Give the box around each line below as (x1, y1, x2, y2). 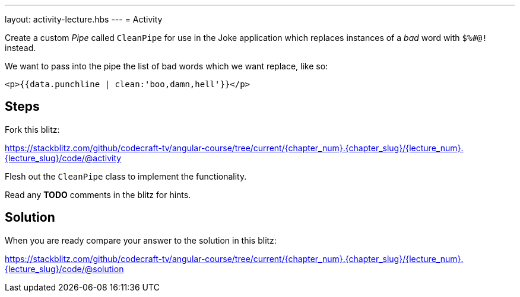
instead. (5, 43, 36, 53)
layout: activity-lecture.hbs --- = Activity (5, 14, 163, 24)
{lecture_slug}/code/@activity (5, 152, 122, 163)
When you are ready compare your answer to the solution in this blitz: (5, 235, 277, 245)
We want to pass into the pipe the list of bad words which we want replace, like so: (5, 61, 328, 71)
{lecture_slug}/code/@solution (5, 263, 124, 274)
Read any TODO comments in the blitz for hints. (5, 189, 191, 200)
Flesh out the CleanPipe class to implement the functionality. (5, 171, 247, 181)
